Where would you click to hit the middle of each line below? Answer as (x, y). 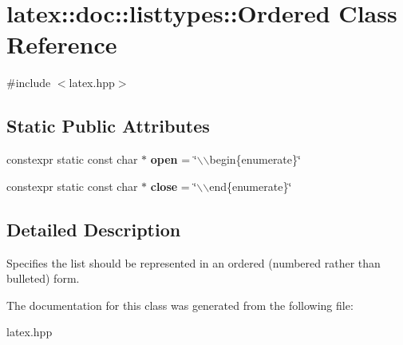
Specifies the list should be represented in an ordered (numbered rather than (194, 262)
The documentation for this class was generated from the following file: (180, 305)
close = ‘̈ (174, 186)
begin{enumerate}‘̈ (255, 159)
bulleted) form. (43, 278)
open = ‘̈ (174, 159)
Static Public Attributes (108, 126)
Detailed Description (94, 229)
